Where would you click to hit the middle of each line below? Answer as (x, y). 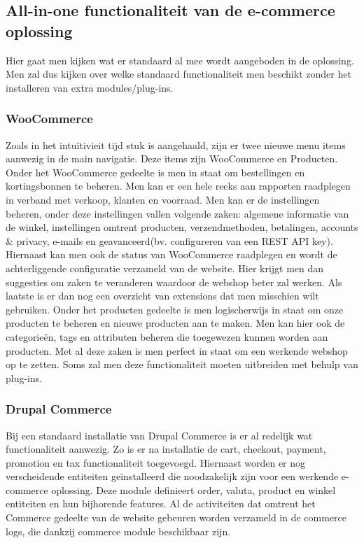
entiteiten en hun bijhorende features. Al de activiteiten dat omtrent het (161, 503)
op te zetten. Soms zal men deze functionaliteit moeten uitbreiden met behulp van (182, 364)
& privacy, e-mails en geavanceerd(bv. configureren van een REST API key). (169, 240)
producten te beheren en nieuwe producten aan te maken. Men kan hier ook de (175, 323)
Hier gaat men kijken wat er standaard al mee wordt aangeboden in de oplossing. (180, 60)
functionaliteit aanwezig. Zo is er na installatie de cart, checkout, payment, (166, 449)
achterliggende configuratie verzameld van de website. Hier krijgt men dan (165, 268)
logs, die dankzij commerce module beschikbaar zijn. (118, 531)
